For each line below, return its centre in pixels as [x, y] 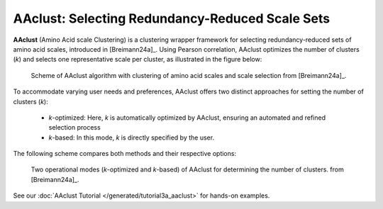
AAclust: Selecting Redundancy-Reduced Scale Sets [171, 18]
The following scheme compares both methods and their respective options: [125, 154]
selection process [74, 128]
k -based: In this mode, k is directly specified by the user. [132, 137]
